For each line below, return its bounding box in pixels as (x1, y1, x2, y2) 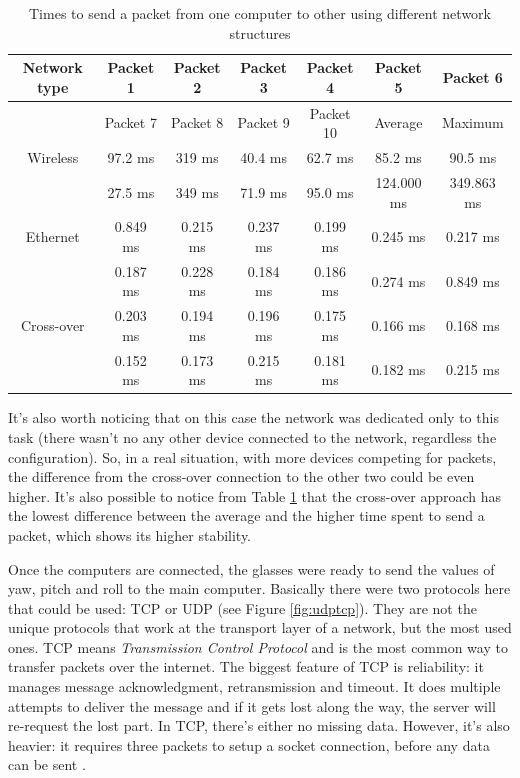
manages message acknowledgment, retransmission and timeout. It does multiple (8, 676, 501, 697)
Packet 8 (171, 112, 224, 133)
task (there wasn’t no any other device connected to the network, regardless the (8, 426, 497, 447)
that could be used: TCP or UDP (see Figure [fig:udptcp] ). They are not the (8, 597, 477, 618)
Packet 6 (442, 66, 503, 87)
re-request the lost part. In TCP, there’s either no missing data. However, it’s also (8, 715, 510, 736)
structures (229, 22, 291, 43)
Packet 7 (104, 112, 157, 133)
